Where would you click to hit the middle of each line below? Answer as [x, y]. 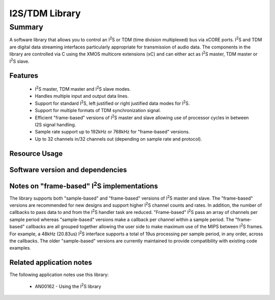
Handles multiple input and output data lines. [82, 96]
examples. [20, 248]
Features [24, 76]
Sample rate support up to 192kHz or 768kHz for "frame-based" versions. [112, 132]
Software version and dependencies [68, 170]
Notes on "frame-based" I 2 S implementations [84, 185]
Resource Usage [36, 154]
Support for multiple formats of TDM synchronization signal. [98, 111]
